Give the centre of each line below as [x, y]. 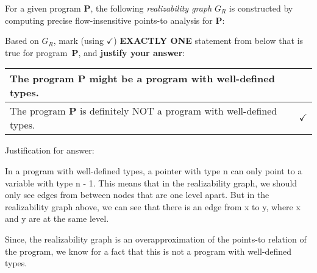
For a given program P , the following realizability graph [109, 8]
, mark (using [78, 41]
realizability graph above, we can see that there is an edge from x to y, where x [153, 206]
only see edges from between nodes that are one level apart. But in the [137, 195]
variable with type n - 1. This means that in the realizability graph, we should [151, 183]
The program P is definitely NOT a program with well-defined [144, 111]
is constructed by [261, 8]
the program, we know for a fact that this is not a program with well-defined [148, 251]
